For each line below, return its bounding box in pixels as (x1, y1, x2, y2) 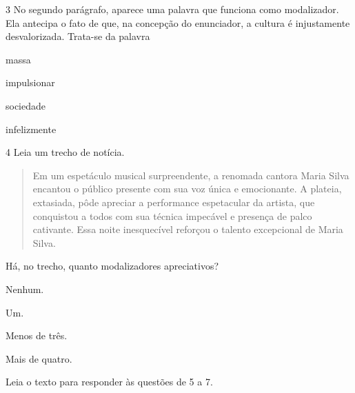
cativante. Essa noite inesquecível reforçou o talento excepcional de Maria (32, 222, 343, 236)
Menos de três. (6, 328, 68, 343)
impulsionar (6, 75, 55, 90)
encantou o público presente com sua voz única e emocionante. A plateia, (32, 181, 342, 196)
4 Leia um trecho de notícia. (6, 145, 125, 159)
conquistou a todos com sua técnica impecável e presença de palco (32, 208, 312, 223)
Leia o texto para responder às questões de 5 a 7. (6, 374, 213, 389)
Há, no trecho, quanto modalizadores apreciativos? (6, 259, 219, 273)
